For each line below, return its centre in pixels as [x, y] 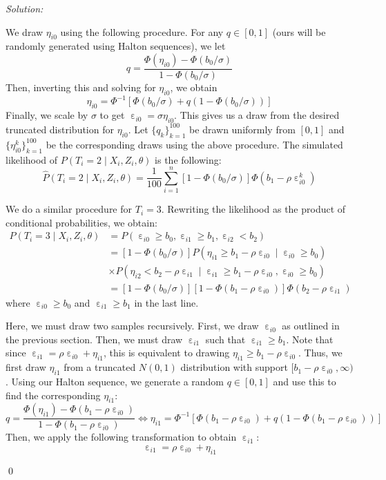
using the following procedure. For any [142, 31]
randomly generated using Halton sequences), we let [116, 46]
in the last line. [166, 302]
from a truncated [100, 367]
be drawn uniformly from [242, 129]
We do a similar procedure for [69, 209]
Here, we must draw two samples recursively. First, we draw [132, 326]
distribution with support [234, 367]
